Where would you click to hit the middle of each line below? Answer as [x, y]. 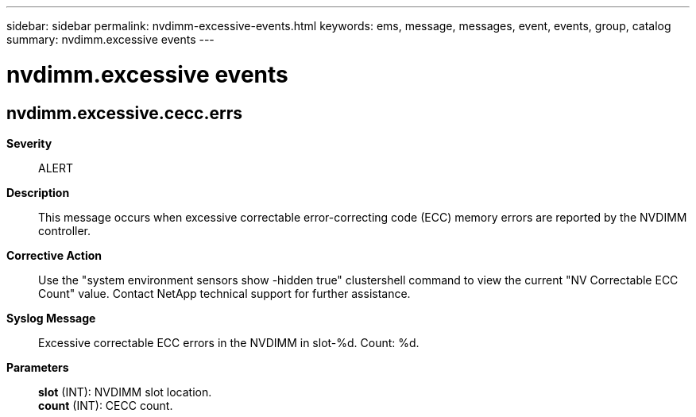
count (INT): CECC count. [106, 405]
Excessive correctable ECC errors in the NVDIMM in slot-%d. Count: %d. [229, 342]
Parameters [38, 367]
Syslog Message [51, 318]
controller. [65, 230]
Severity [29, 143]
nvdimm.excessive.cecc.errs [124, 113]
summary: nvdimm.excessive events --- [110, 39]
